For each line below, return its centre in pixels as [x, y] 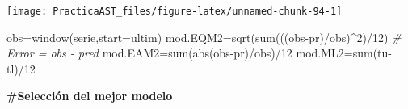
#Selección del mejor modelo [90, 96]
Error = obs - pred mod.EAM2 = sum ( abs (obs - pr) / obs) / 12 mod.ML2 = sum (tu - [200, 53]
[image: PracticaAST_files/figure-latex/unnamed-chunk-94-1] [175, 11]
